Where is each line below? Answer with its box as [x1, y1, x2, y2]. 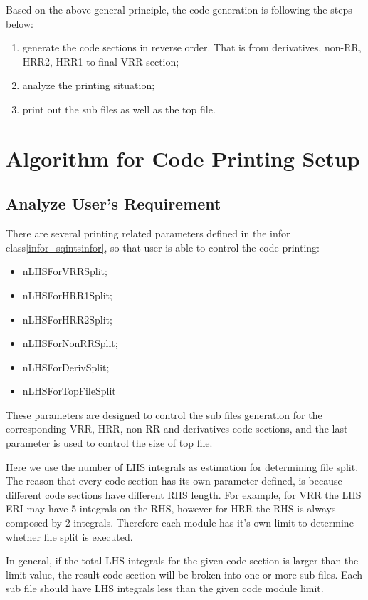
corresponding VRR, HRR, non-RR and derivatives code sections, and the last [6, 421, 348, 436]
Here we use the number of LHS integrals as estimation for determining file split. [6, 459, 359, 474]
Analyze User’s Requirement [6, 192, 221, 214]
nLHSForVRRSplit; [22, 264, 107, 279]
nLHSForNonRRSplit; [22, 336, 118, 351]
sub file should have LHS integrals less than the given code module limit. [6, 581, 324, 596]
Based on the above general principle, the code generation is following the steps [6, 2, 352, 16]
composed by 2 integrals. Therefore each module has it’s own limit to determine [6, 515, 354, 530]
